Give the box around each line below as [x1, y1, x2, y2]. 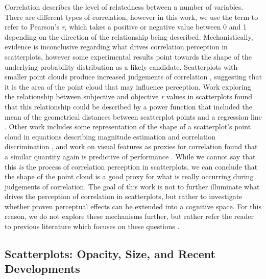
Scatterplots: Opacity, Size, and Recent [5, 246, 215, 262]
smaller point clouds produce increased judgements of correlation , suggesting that [5, 71, 262, 82]
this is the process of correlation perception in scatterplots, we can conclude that [5, 161, 258, 172]
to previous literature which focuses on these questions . [5, 221, 180, 232]
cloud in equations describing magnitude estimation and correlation [5, 131, 215, 142]
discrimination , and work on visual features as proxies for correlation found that [5, 141, 258, 152]
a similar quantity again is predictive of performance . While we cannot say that [5, 151, 256, 161]
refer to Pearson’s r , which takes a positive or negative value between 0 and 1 [5, 21, 247, 32]
